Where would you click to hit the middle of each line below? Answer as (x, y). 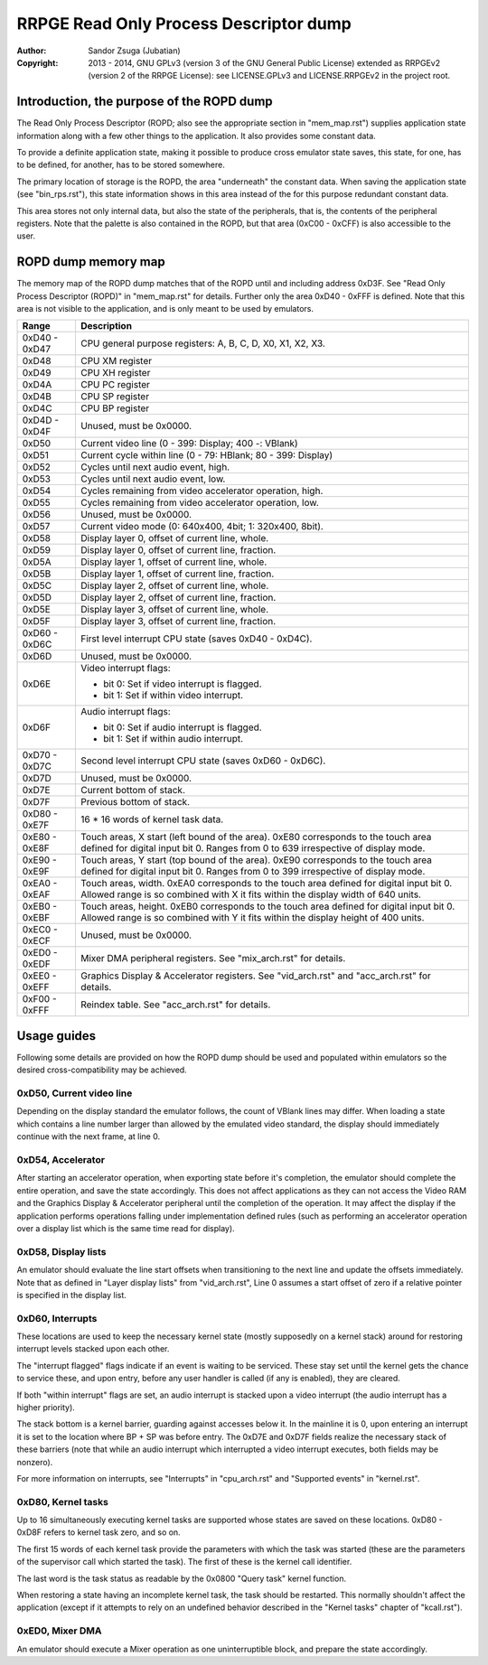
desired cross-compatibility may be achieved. (102, 1070)
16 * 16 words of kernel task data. (152, 819)
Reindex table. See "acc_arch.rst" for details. (175, 1005)
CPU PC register (115, 385)
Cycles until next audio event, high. (155, 467)
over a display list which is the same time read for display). (126, 1228)
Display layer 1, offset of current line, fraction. (177, 574)
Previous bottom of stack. (135, 802)
